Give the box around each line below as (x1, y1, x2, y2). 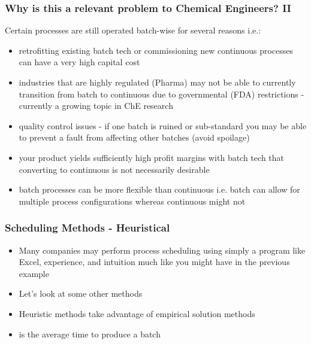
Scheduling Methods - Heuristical (5, 220, 170, 235)
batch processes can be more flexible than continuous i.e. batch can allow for (19, 183, 300, 196)
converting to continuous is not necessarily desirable (19, 163, 210, 175)
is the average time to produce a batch (19, 327, 161, 340)
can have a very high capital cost (19, 56, 140, 68)
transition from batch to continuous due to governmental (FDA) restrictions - (19, 87, 304, 100)
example (19, 267, 49, 279)
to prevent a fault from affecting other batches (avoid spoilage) (19, 131, 250, 144)
